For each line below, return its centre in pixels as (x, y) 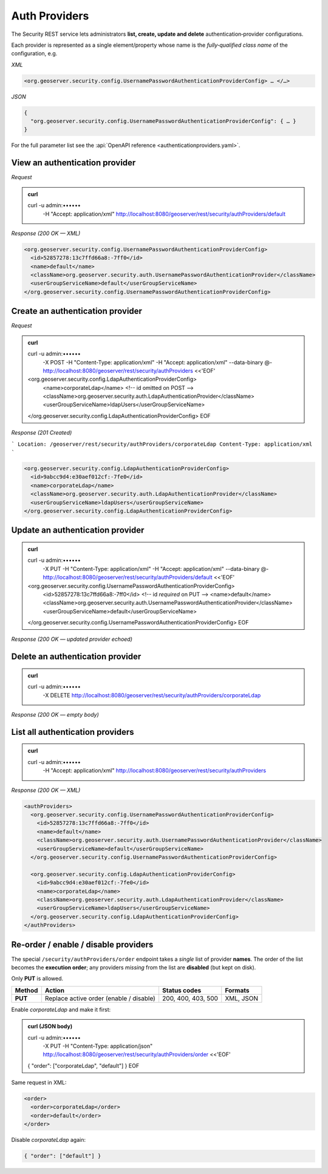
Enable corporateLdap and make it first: (61, 1009)
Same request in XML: (39, 1083)
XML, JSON (241, 998)
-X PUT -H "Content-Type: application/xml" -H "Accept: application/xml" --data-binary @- (156, 568)
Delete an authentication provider (76, 657)
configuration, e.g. (34, 53)
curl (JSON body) (50, 1026)
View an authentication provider (73, 163)
